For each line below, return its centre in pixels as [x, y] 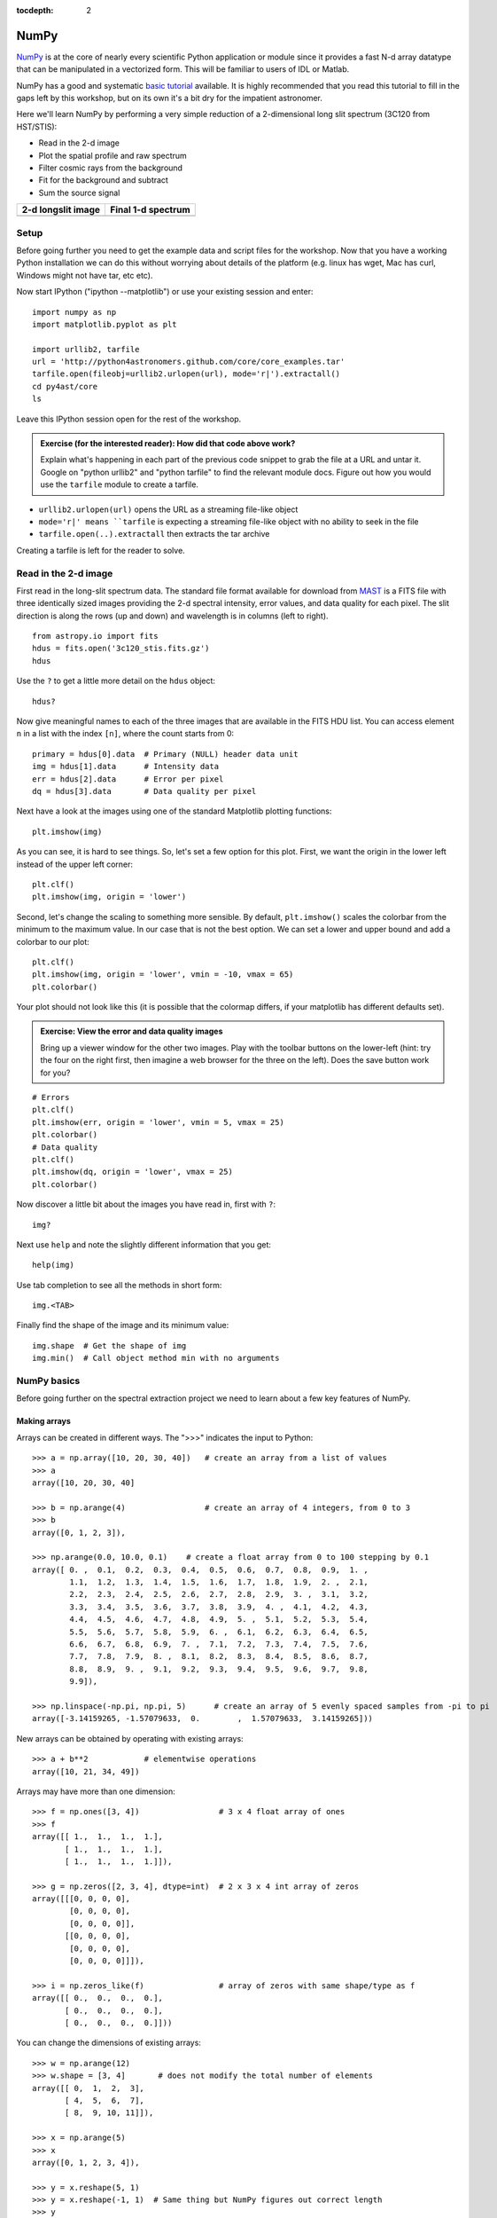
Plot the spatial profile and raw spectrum [113, 155]
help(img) [53, 1265]
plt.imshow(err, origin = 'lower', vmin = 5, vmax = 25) [159, 1122]
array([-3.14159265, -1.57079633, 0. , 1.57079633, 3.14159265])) [203, 1719]
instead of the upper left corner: [74, 864]
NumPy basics [48, 1381]
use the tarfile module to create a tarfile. [120, 484]
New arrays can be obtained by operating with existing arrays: [130, 1738]
